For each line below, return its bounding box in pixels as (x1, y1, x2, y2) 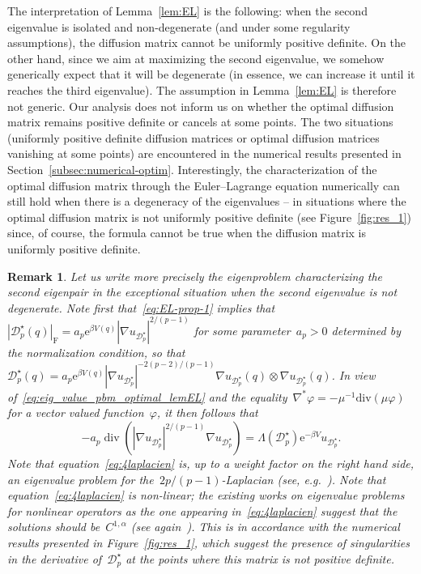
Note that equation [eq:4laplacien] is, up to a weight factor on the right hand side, (7, 455, 415, 472)
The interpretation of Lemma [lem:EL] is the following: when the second (7, 2, 368, 19)
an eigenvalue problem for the (7, 470, 154, 487)
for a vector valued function (7, 404, 144, 421)
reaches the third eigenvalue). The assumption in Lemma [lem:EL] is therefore (7, 81, 397, 98)
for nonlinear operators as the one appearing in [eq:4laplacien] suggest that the (7, 502, 398, 519)
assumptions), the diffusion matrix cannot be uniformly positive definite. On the (7, 34, 406, 51)
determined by (331, 321, 401, 338)
